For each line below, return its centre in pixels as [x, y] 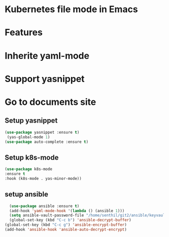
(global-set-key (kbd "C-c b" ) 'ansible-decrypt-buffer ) [70, 220]
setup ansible [26, 194]
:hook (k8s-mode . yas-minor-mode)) [43, 178]
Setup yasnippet [31, 121]
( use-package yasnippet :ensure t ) [42, 132]
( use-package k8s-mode [29, 169]
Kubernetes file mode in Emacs [71, 9]
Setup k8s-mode [32, 157]
